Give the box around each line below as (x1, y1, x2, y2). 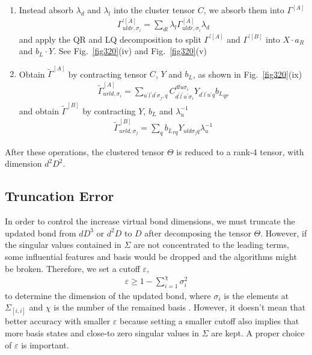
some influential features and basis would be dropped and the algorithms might (5, 250, 297, 263)
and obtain (19, 104, 59, 117)
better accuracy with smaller (5, 315, 111, 327)
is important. (21, 338, 69, 351)
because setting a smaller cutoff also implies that (120, 315, 299, 327)
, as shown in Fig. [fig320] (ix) (192, 67, 302, 80)
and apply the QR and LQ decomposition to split (19, 32, 201, 45)
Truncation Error (5, 187, 114, 205)
